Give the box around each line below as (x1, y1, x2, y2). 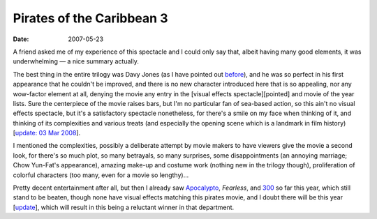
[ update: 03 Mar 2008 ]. (13, 129, 81, 137)
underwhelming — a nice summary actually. (13, 57, 139, 66)
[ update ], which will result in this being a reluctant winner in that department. (13, 203, 235, 211)
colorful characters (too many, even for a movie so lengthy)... (13, 171, 189, 179)
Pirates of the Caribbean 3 (13, 10, 168, 26)
